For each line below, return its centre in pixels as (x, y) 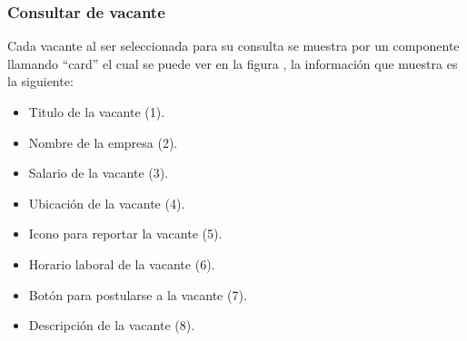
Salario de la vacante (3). (99, 173)
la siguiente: (40, 81)
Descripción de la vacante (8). (112, 325)
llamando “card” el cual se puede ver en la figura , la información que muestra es (233, 63)
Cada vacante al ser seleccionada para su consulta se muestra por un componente (233, 46)
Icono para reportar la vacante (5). (125, 234)
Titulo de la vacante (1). (97, 112)
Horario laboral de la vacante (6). (122, 263)
